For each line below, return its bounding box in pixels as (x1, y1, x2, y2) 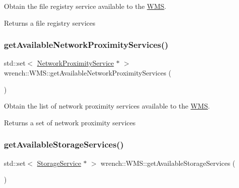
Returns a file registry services (4, 17, 95, 28)
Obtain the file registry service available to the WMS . (4, 1, 166, 11)
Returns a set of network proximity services (4, 117, 136, 127)
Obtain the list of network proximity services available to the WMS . (4, 101, 210, 111)
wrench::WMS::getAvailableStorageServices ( (100, 157, 236, 168)
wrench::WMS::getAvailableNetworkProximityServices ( (4, 68, 171, 77)
